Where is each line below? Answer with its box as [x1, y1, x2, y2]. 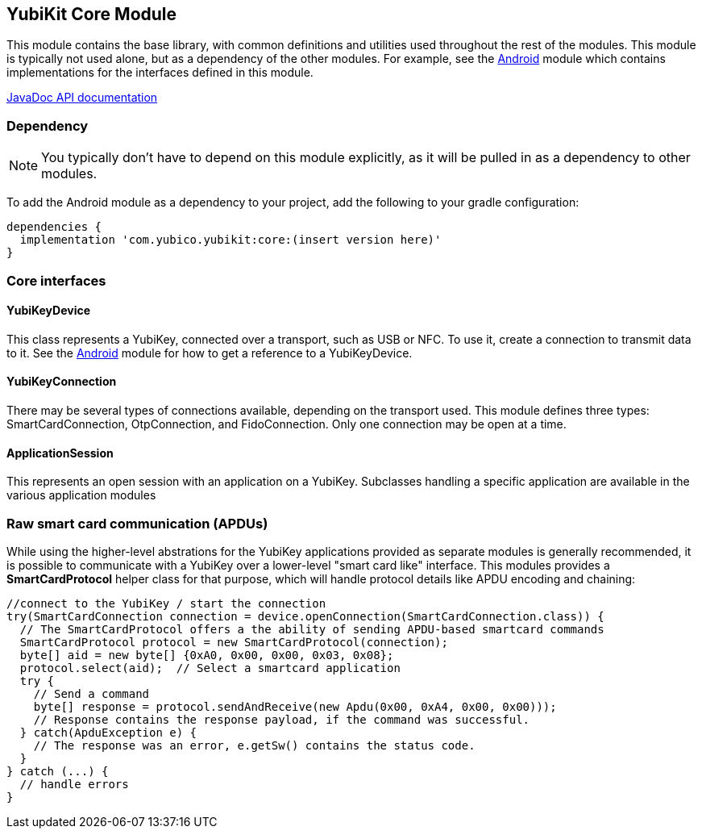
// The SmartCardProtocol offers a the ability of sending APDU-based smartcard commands [19, 622, 604, 636]
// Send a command [33, 687, 150, 700]
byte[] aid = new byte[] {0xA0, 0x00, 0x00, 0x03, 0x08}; [19, 648, 394, 662]
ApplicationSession [6, 445, 114, 460]
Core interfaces [6, 272, 106, 289]
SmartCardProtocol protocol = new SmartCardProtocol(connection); [19, 635, 448, 649]
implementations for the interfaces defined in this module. [6, 65, 314, 80]
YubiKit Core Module [6, 4, 177, 24]
